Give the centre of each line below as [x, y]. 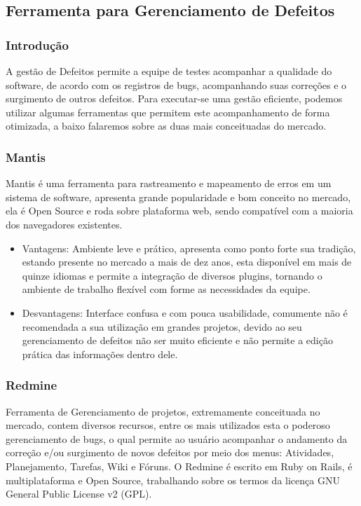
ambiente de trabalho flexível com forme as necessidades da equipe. [166, 289]
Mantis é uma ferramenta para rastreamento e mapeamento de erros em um [169, 183]
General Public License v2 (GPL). [79, 494]
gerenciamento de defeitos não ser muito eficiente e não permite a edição [177, 340]
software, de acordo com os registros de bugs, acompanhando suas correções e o [176, 84]
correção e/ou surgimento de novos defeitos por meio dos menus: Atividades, [170, 452]
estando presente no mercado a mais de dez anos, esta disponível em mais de [187, 262]
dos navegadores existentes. [64, 224]
